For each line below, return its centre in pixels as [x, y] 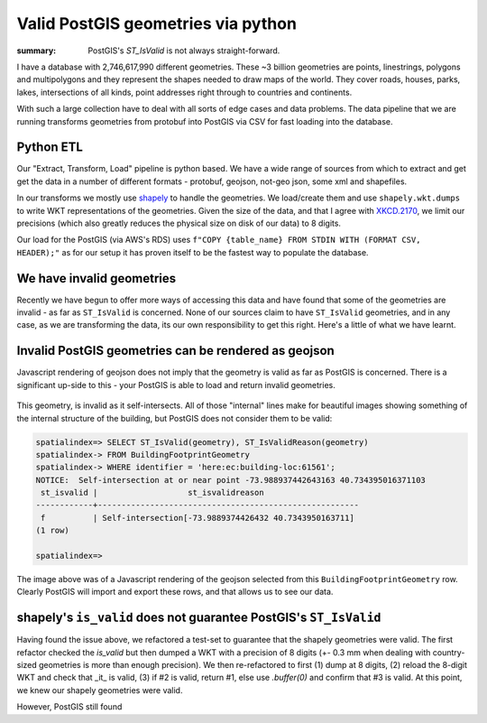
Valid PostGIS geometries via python [157, 23]
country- [449, 652]
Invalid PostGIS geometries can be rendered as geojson [176, 351]
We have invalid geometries [96, 278]
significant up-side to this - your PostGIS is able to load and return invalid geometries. [176, 385]
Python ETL [50, 148]
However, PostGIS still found [69, 707]
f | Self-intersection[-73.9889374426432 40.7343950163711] [198, 518]
